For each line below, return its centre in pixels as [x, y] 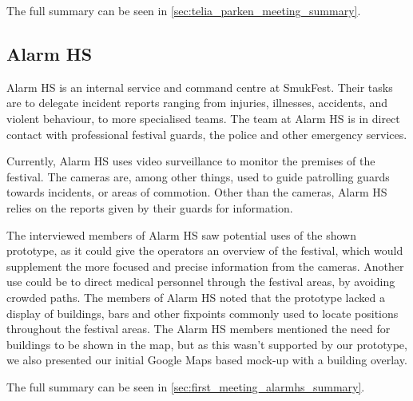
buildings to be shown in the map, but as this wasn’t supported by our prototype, [207, 344]
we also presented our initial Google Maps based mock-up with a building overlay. [207, 360]
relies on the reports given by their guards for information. [150, 207]
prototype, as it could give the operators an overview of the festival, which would [205, 250]
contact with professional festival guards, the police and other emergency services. [207, 134]
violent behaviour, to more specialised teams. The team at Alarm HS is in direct [203, 118]
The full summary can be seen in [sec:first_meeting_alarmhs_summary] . [186, 386]
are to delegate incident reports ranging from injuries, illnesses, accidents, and [197, 103]
